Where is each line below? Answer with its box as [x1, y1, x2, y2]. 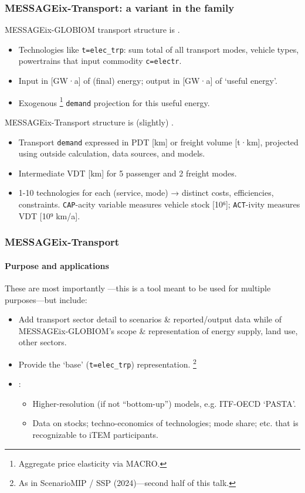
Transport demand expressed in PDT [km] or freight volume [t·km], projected [18, 135, 299, 148]
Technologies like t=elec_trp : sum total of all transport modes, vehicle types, [18, 43, 299, 55]
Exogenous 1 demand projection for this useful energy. [18, 94, 210, 108]
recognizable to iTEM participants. [32, 429, 158, 441]
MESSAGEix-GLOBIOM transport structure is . [5, 23, 180, 36]
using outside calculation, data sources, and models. [18, 147, 205, 159]
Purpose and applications [5, 259, 109, 271]
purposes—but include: [5, 293, 87, 305]
